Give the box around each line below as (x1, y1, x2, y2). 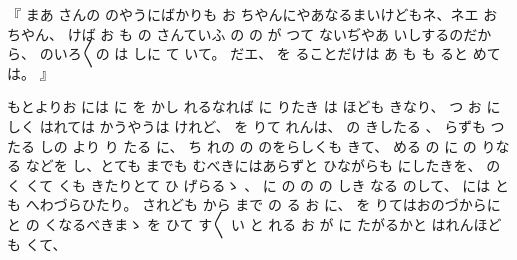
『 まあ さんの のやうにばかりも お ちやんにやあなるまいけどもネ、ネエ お (7, 4, 498, 24)
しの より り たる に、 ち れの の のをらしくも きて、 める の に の (39, 135, 477, 156)
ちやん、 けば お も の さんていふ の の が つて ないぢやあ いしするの (7, 23, 464, 44)
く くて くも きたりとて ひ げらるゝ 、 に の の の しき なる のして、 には (7, 174, 491, 195)
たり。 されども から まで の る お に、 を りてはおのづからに (95, 194, 501, 215)
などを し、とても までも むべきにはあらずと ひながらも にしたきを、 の (25, 155, 501, 176)
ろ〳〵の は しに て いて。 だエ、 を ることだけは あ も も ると (67, 43, 469, 64)
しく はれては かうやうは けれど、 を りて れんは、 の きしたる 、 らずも (7, 115, 486, 136)
